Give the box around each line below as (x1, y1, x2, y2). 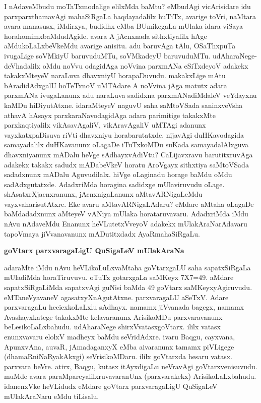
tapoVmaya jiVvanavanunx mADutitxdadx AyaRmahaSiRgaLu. (4, 228, 200, 239)
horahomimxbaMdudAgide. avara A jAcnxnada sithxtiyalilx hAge (4, 30, 207, 41)
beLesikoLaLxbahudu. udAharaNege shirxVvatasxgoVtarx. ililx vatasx (4, 321, 221, 332)
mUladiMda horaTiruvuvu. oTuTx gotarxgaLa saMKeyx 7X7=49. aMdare (4, 272, 234, 282)
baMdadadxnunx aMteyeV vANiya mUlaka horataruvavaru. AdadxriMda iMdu (4, 208, 248, 219)
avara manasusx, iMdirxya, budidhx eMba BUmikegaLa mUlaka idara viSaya (4, 21, 243, 31)
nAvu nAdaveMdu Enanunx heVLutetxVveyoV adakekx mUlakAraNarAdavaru (4, 218, 247, 229)
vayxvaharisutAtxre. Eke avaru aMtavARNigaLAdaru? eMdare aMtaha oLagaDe (4, 198, 254, 209)
